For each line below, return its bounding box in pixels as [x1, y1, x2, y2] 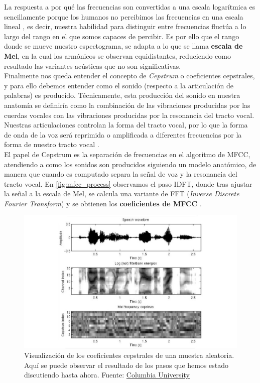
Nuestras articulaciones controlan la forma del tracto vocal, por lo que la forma [4, 119, 248, 130]
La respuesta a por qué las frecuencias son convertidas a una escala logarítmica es [4, 2, 255, 12]
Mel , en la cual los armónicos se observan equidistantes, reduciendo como [4, 50, 231, 61]
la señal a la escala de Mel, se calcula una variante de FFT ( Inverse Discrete [4, 188, 239, 199]
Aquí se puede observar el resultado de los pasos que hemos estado [24, 359, 229, 370]
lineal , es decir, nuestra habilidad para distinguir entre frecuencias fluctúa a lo [4, 21, 246, 32]
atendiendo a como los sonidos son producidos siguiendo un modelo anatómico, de [4, 159, 256, 169]
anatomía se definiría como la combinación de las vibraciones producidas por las [4, 99, 250, 110]
